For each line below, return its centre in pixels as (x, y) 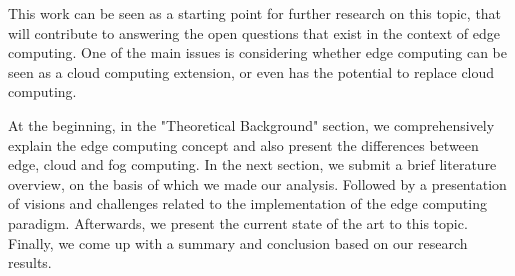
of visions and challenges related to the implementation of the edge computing (247, 203)
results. (30, 262)
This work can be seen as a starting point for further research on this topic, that (255, 13)
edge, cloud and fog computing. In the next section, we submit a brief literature (252, 164)
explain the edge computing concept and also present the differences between (243, 144)
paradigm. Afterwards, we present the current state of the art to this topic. (238, 222)
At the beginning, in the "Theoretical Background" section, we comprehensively (251, 124)
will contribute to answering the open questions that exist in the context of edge (254, 32)
